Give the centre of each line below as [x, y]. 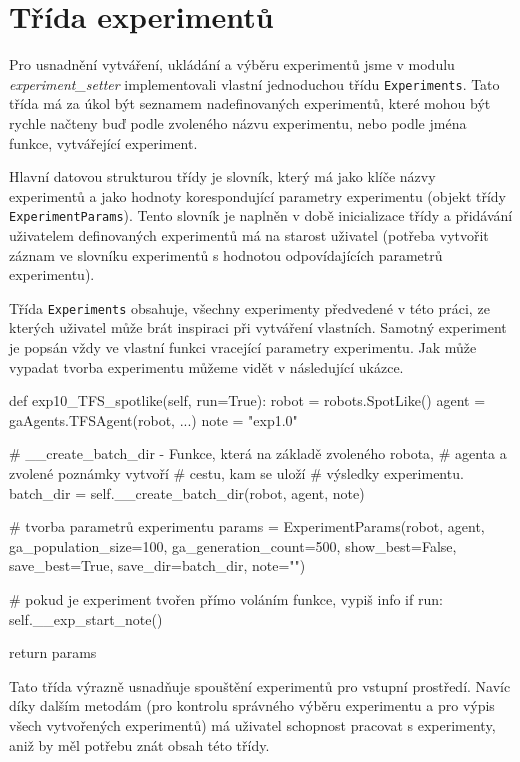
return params [53, 652]
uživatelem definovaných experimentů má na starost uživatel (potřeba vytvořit [249, 235]
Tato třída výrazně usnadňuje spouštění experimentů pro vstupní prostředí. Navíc [260, 685]
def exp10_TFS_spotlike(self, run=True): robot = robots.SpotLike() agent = [247, 400]
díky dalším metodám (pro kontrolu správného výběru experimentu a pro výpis [252, 705]
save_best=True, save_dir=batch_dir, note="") [157, 565]
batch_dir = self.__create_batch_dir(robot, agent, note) [187, 492]
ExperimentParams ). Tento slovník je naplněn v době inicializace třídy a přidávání [261, 215]
